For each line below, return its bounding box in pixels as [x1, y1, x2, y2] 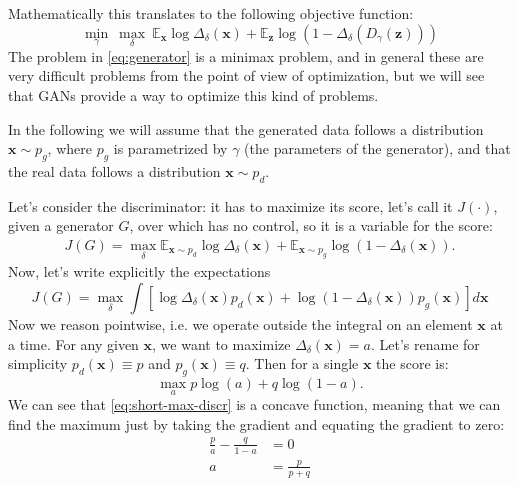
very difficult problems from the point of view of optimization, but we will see [8, 65, 485, 86]
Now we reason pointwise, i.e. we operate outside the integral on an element [8, 314, 473, 334]
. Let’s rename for [370, 333, 480, 354]
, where [47, 138, 92, 159]
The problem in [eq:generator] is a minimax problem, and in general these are [8, 45, 484, 66]
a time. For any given [8, 333, 139, 354]
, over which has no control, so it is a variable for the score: [129, 215, 493, 236]
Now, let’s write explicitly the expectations [8, 261, 271, 282]
